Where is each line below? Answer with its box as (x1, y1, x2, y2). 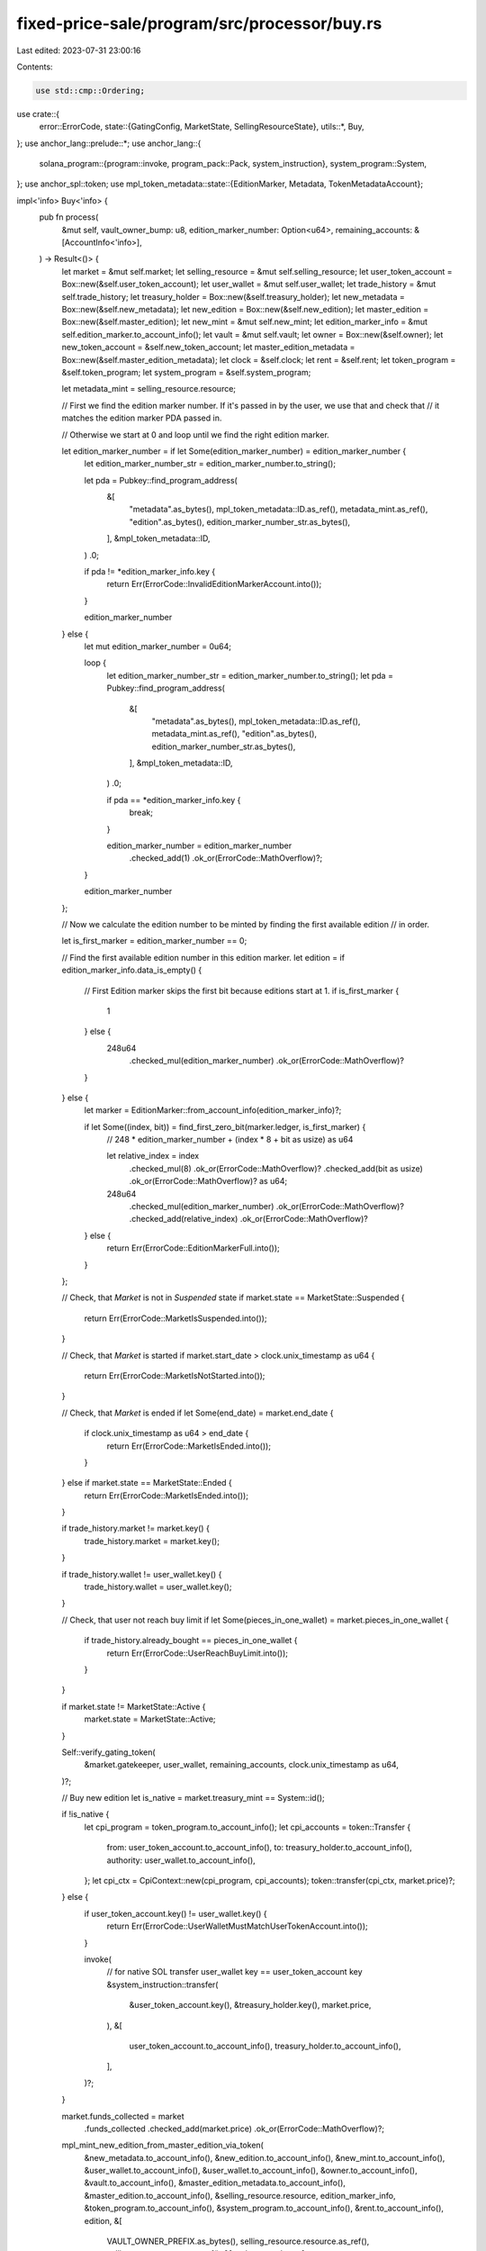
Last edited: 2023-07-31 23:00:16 (16, 45, 141, 56)
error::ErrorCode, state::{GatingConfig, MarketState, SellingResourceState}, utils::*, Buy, (39, 122, 364, 132)
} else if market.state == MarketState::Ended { (61, 1478, 233, 1488)
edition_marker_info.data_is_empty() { (61, 964, 202, 976)
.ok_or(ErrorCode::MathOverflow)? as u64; (129, 1176, 288, 1187)
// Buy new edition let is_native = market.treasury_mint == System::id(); (61, 1793, 326, 1804)
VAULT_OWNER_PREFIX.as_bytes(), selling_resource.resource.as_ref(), (106, 2236, 370, 2246)
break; (129, 807, 153, 818)
